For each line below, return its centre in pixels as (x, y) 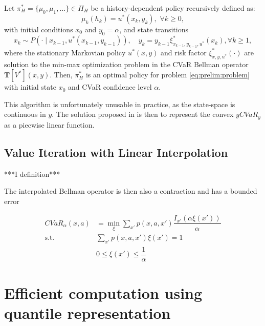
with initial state (30, 87)
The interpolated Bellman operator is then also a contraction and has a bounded (131, 191)
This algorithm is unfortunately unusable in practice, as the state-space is (120, 104)
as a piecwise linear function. (49, 124)
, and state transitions (154, 29)
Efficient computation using (103, 293)
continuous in (25, 114)
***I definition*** (32, 174)
